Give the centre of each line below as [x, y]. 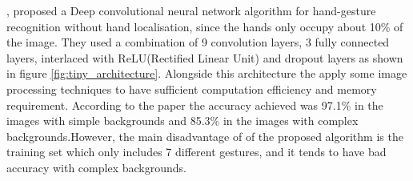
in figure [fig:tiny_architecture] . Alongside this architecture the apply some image [207, 73]
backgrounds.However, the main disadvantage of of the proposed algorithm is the [205, 136]
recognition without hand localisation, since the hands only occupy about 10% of [205, 26]
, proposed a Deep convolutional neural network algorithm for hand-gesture [191, 10]
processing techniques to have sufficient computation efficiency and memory [192, 88]
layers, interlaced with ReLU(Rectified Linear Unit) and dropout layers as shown [205, 57]
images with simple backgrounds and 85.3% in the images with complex [182, 121]
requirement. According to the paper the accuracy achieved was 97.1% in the [195, 105]
